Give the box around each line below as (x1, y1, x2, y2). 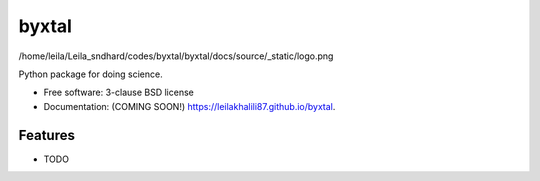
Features (18, 126, 75, 144)
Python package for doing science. (18, 68, 164, 80)
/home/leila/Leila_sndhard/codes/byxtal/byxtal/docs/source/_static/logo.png (18, 50, 334, 62)
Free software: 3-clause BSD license (43, 86, 194, 99)
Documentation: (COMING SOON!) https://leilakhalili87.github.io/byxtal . (43, 100, 336, 112)
